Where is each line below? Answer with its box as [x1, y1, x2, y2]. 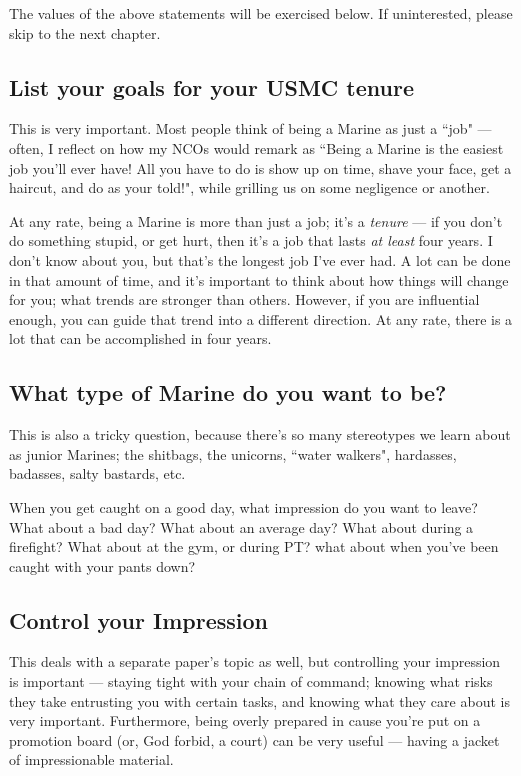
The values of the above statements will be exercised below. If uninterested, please [9, 3, 513, 23]
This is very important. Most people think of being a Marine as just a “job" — [9, 118, 492, 139]
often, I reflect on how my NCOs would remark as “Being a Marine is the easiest [9, 137, 504, 158]
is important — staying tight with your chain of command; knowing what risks [9, 671, 493, 692]
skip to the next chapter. [9, 22, 161, 43]
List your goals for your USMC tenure [9, 71, 415, 102]
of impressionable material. [9, 749, 174, 770]
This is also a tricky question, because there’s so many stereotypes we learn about [9, 424, 511, 445]
